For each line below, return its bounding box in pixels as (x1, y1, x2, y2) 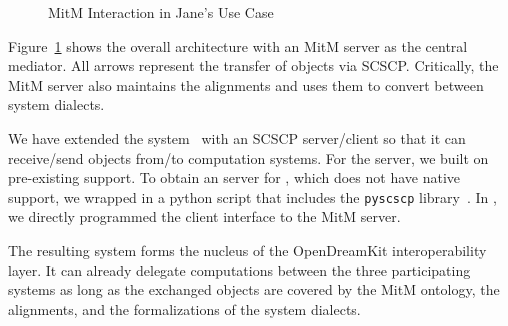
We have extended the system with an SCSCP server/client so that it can (8, 127, 466, 148)
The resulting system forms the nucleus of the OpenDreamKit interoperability (8, 240, 487, 260)
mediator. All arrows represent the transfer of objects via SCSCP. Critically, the (8, 55, 499, 76)
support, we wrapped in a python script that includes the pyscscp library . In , (8, 186, 497, 207)
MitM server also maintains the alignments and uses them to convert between (8, 74, 484, 95)
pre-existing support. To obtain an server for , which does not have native (8, 167, 461, 188)
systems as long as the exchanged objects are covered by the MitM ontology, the (8, 279, 500, 300)
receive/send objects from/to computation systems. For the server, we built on (8, 147, 489, 168)
